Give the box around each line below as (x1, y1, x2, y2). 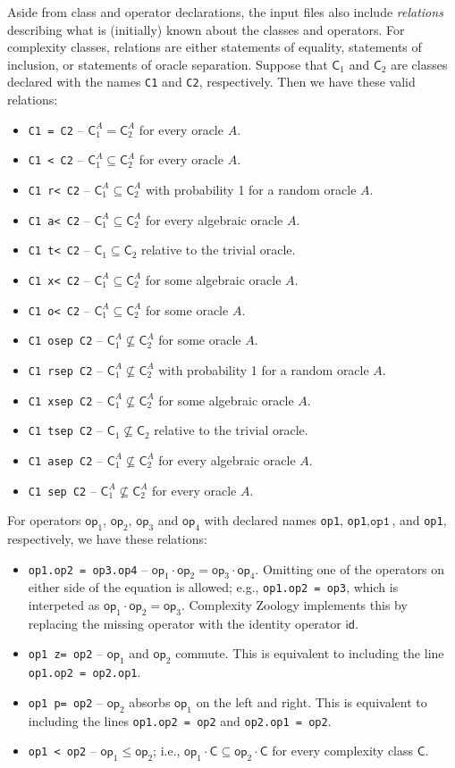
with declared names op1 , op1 (204, 511, 367, 530)
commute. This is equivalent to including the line (175, 644, 444, 663)
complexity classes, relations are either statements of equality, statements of (7, 38, 422, 56)
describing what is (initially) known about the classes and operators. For (7, 20, 405, 38)
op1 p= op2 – (28, 692, 104, 711)
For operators (7, 511, 81, 530)
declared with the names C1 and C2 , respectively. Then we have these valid (7, 72, 416, 91)
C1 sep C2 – (28, 480, 97, 499)
